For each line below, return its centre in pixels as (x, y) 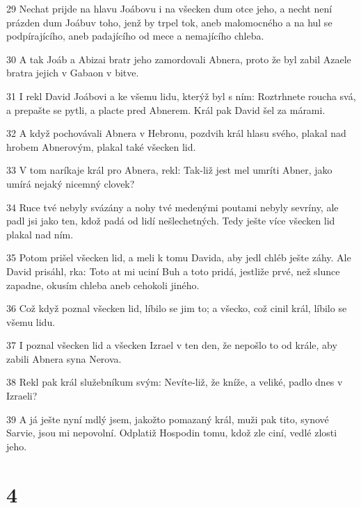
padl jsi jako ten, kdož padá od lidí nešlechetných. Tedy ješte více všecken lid (171, 221)
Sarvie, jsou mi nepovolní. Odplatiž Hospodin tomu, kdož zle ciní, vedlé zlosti (172, 433)
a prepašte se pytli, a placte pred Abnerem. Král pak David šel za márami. (166, 109)
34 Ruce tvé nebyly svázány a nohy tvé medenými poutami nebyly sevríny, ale (173, 207)
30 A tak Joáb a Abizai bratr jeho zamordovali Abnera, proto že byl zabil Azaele (179, 59)
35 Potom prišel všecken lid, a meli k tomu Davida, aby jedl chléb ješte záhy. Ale (179, 257)
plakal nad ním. (40, 234)
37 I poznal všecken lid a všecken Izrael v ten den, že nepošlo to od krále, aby (172, 345)
